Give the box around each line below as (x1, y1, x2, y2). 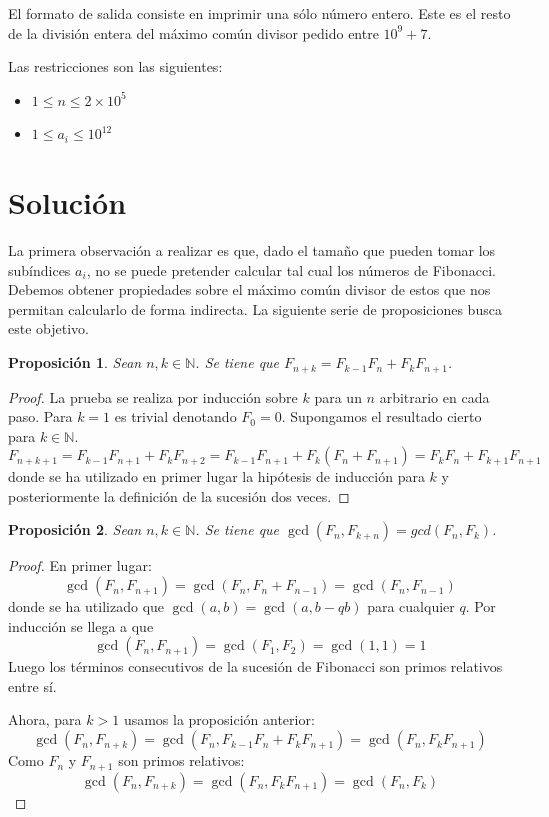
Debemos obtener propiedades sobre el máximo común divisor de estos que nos (8, 279, 491, 300)
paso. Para (8, 406, 73, 427)
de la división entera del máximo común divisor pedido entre (8, 22, 379, 43)
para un (314, 386, 362, 407)
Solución (8, 182, 127, 223)
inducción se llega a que (8, 615, 154, 636)
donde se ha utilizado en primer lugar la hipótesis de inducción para (8, 466, 425, 487)
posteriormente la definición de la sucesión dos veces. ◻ (8, 485, 350, 506)
